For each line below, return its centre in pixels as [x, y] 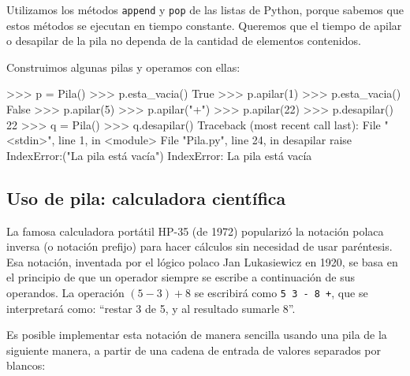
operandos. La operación [65, 292]
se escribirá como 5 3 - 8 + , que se [281, 292]
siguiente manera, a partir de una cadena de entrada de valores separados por [194, 350]
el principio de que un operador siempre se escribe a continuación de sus [181, 277]
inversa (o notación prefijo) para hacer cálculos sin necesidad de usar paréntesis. [199, 246]
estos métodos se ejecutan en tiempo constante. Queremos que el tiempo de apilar [204, 25]
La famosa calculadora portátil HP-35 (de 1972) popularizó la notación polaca [195, 231]
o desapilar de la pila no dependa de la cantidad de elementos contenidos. [184, 41]
